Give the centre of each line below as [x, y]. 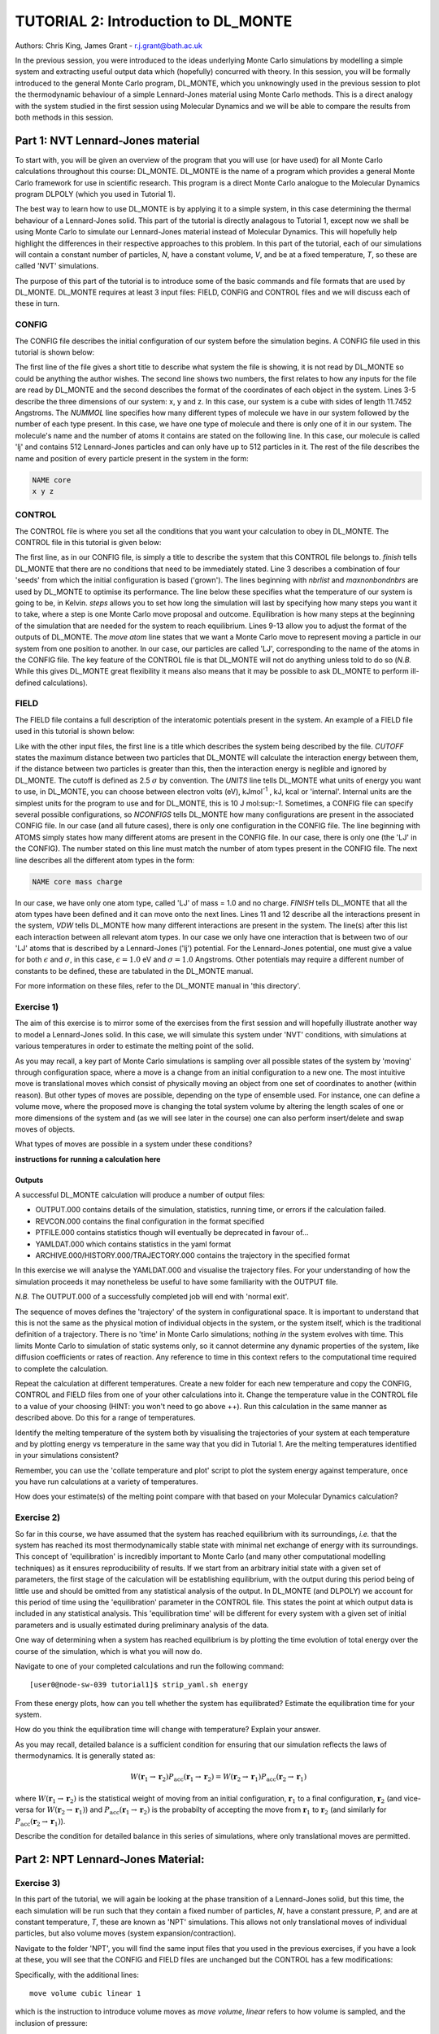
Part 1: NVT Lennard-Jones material [107, 140]
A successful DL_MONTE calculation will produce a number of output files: [140, 1195]
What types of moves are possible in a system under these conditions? [134, 1144]
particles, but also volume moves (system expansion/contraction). [126, 1933]
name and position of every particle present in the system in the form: [132, 458]
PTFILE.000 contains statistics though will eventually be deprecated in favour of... [172, 1233]
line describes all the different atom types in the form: [105, 860]
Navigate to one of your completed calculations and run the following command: [150, 1666]
